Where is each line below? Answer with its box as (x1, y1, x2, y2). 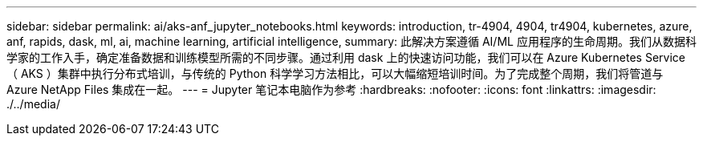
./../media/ (6, 97, 60, 111)
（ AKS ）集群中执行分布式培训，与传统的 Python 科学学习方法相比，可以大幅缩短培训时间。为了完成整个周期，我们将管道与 (6, 67, 664, 80)
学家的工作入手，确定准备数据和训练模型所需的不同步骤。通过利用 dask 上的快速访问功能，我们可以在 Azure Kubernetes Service (6, 51, 685, 64)
